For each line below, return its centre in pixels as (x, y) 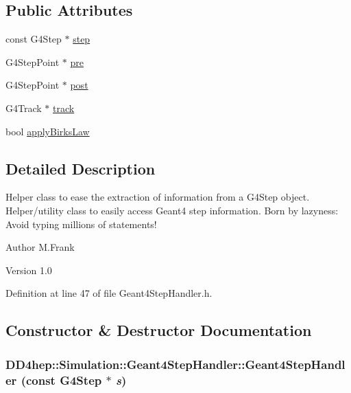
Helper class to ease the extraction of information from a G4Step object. (158, 197)
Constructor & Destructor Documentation (159, 330)
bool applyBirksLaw (48, 131)
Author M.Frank (40, 247)
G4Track (24, 108)
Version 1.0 (29, 270)
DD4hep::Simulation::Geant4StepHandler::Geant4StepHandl (175, 364)
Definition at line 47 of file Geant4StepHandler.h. (109, 293)
